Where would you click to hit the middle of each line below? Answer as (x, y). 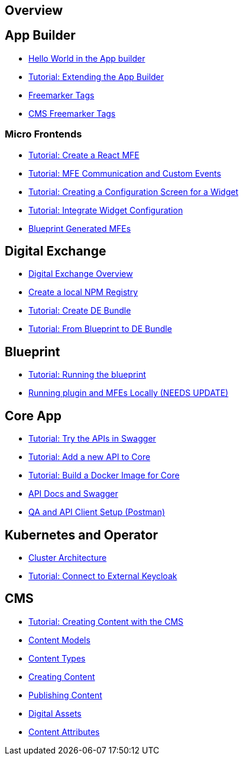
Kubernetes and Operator (82, 535)
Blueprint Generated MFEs (80, 228)
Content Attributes (64, 732)
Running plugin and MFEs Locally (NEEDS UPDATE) (129, 393)
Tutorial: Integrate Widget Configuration (106, 210)
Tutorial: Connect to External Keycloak (103, 576)
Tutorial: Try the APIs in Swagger (92, 439)
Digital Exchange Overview (81, 274)
